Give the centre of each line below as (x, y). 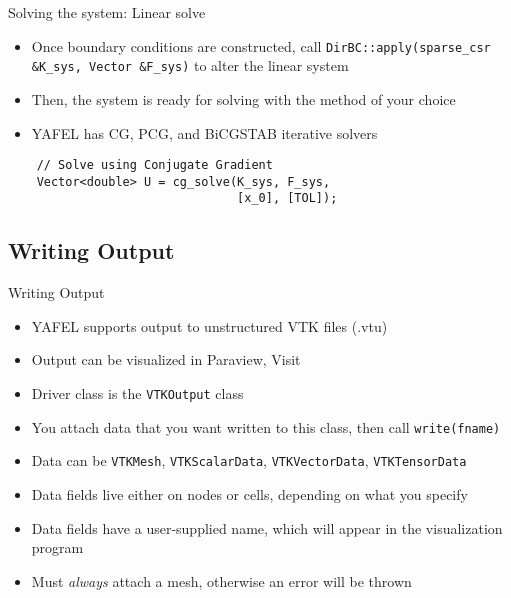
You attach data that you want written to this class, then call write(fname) (266, 426)
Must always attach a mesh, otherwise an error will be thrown (221, 580)
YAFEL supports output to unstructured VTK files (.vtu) (209, 325)
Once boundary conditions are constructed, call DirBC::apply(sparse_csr (261, 45)
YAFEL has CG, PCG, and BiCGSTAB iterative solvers (204, 132)
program (57, 547)
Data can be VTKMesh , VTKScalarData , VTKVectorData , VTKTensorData (249, 460)
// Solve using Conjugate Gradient (154, 165)
